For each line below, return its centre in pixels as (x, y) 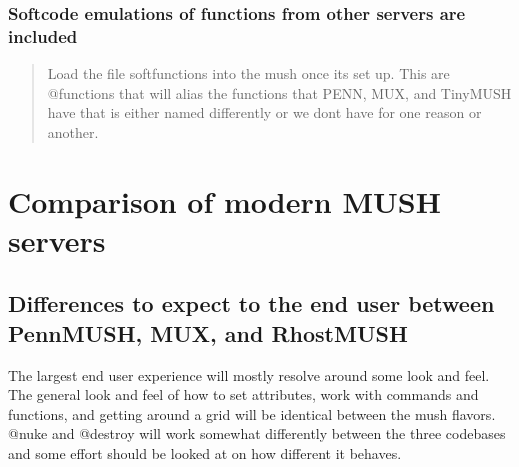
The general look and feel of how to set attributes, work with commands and (243, 394)
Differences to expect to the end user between (251, 303)
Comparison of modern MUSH (224, 200)
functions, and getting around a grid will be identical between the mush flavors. (252, 413)
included (43, 35)
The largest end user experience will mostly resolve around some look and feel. (249, 374)
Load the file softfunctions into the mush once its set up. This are (248, 73)
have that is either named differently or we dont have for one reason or (264, 112)
